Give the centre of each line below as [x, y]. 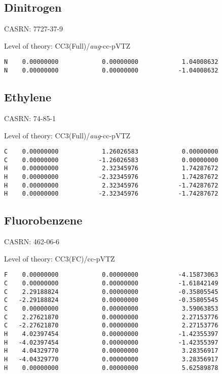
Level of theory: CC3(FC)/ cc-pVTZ [60, 258]
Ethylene [28, 97]
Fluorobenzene [43, 220]
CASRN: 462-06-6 [32, 241]
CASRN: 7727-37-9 [34, 29]
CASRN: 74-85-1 [30, 118]
